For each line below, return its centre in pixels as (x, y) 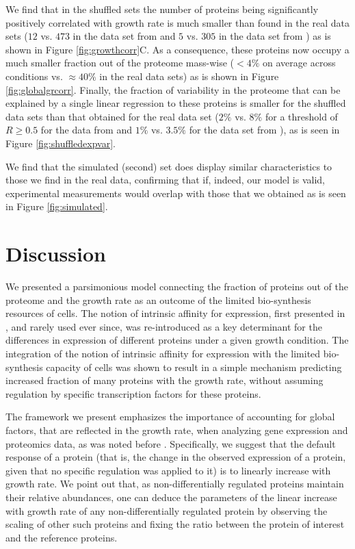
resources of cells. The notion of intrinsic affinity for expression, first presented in (175, 313)
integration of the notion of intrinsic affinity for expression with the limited (163, 353)
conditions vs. (34, 76)
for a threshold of (301, 116)
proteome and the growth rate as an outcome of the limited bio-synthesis (158, 299)
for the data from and (86, 130)
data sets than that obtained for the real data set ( (112, 116)
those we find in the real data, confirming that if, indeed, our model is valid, (165, 180)
